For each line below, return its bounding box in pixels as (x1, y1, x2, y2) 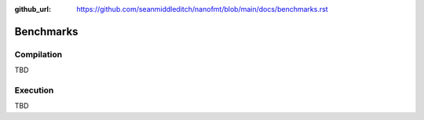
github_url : (14, 5, 51, 13)
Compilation (14, 49, 63, 60)
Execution (14, 85, 54, 96)
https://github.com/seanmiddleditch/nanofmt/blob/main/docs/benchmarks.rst (76, 5, 329, 13)
